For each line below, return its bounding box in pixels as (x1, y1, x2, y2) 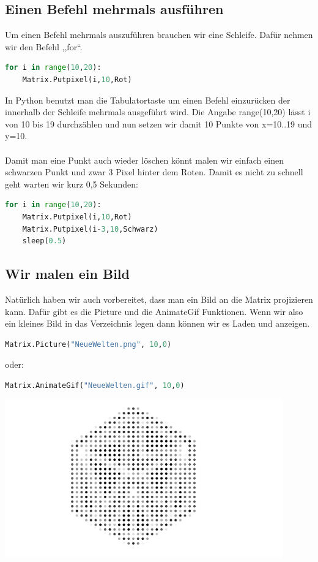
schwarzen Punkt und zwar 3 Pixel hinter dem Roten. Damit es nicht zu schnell (5, 165, 303, 178)
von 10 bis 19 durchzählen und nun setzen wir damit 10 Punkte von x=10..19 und (5, 117, 312, 130)
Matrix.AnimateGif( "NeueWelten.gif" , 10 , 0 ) (5, 381, 185, 390)
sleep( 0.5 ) (22, 237, 67, 246)
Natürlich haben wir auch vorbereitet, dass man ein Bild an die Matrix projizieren (5, 292, 313, 305)
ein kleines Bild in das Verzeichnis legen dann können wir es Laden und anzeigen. (5, 317, 310, 330)
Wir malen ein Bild (5, 264, 130, 283)
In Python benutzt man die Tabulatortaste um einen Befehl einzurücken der (5, 93, 290, 106)
